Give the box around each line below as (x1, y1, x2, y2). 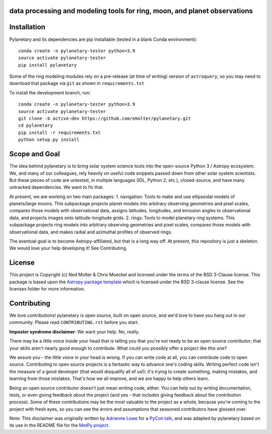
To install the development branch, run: (9, 89, 91, 95)
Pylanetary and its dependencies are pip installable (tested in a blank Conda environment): (9, 36, 197, 42)
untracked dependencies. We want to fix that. (9, 184, 104, 190)
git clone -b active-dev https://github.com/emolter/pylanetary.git (18, 116, 191, 121)
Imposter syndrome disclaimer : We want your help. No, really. (9, 328, 140, 334)
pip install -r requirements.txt (18, 129, 101, 135)
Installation (9, 23, 45, 31)
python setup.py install (18, 137, 80, 142)
